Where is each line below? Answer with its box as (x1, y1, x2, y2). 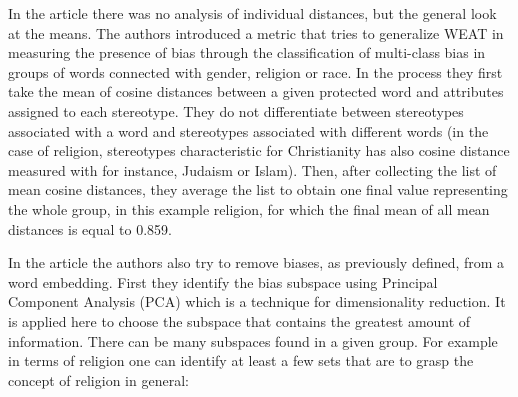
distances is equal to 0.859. (8, 218, 172, 239)
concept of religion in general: (8, 369, 189, 390)
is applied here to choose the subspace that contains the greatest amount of (8, 310, 471, 331)
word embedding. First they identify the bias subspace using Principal (8, 271, 438, 292)
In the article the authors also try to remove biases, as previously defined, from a (8, 252, 505, 273)
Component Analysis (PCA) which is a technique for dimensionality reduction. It (8, 291, 506, 312)
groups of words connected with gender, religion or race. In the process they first (8, 61, 503, 82)
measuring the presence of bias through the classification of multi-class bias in (8, 42, 486, 63)
